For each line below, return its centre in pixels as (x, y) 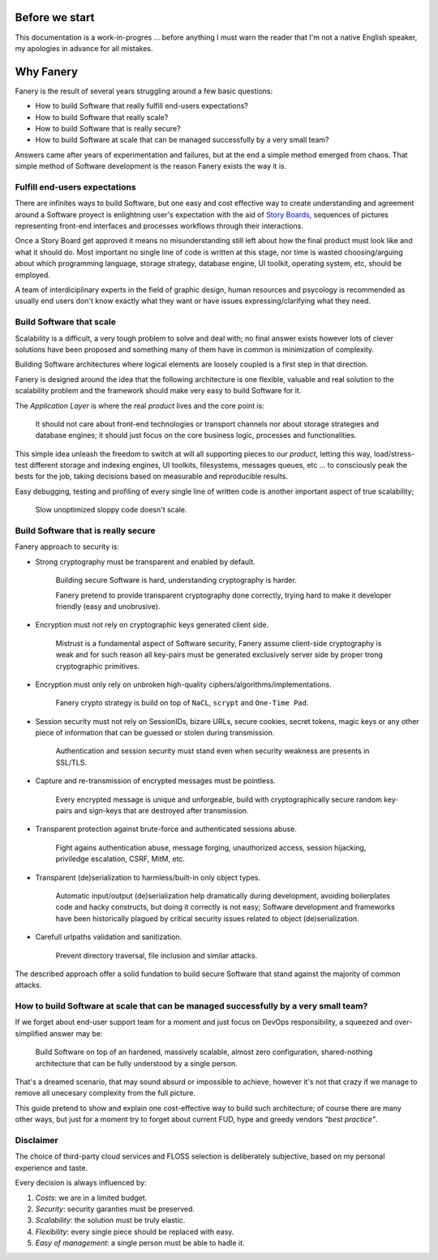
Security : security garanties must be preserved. (115, 1209)
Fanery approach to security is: (67, 546)
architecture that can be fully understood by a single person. (137, 1063)
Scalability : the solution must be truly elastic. (110, 1220)
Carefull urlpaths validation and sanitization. (109, 937)
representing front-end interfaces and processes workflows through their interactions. (159, 226)
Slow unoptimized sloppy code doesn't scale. (111, 510)
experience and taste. (52, 1168)
